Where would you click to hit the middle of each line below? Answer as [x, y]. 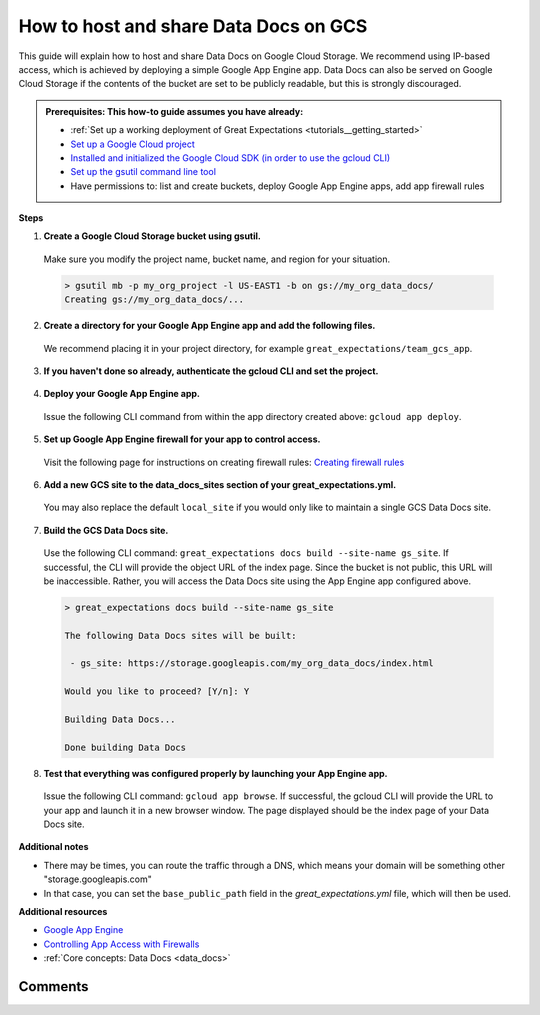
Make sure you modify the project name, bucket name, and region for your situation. [217, 259]
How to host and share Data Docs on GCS [193, 26]
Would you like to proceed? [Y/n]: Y [157, 691]
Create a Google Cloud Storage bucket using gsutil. [152, 236]
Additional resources [63, 911]
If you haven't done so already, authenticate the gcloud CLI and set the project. [211, 371]
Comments [53, 986]
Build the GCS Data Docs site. [106, 530]
